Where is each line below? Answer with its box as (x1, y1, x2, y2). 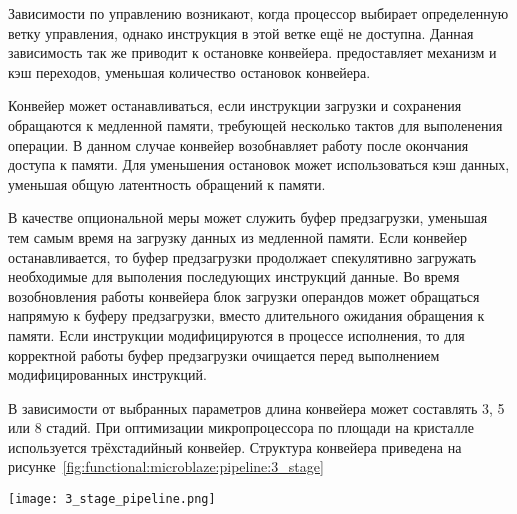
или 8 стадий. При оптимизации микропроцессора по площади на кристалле (8, 417, 474, 438)
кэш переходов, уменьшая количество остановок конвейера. (8, 61, 371, 82)
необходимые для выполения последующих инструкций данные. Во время (8, 266, 460, 287)
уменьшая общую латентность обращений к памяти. (8, 173, 326, 194)
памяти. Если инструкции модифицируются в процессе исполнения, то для (8, 324, 465, 345)
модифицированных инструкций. (8, 364, 207, 385)
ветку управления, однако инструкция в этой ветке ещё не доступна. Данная (8, 22, 474, 43)
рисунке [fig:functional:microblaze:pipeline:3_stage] (8, 456, 324, 477)
